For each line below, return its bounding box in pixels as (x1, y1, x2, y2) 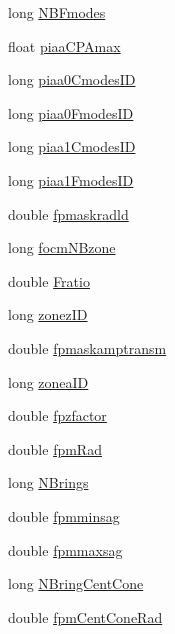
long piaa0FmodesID (8, 102, 134, 123)
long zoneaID (8, 371, 89, 392)
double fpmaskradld (8, 203, 129, 224)
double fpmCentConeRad (8, 606, 163, 627)
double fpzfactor (8, 405, 107, 426)
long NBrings (8, 472, 89, 493)
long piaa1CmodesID (8, 136, 136, 157)
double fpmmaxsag (8, 539, 123, 560)
